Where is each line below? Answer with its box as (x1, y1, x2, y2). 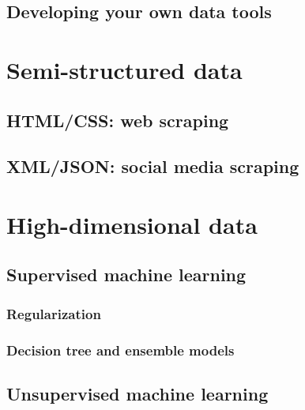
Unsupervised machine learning (6, 381, 269, 405)
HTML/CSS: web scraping (6, 107, 229, 132)
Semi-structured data (6, 53, 243, 85)
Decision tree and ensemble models (6, 340, 235, 359)
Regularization (6, 303, 101, 323)
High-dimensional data (6, 208, 258, 240)
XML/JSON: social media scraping (6, 154, 299, 179)
